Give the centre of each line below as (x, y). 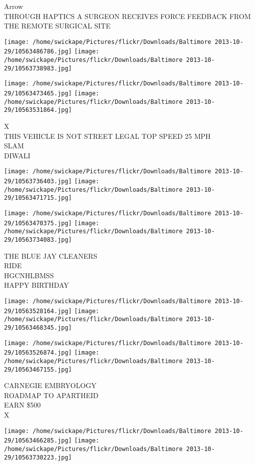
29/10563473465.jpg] (38, 94)
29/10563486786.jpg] (38, 52)
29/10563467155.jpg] (38, 369)
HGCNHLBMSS (29, 275)
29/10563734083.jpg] (38, 240)
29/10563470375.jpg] (38, 223)
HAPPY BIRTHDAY (37, 285)
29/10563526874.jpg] (38, 353)
